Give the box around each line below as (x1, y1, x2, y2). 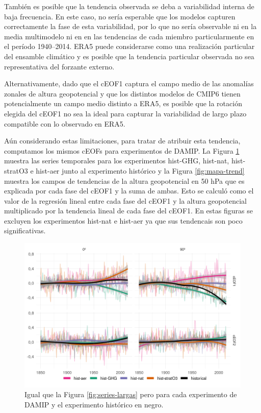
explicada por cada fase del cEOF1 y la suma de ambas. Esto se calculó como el (4, 185, 254, 196)
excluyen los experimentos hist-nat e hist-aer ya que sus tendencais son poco (4, 215, 243, 226)
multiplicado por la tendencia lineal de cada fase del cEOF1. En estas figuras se (4, 205, 253, 216)
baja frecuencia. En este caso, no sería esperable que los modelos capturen (4, 11, 236, 21)
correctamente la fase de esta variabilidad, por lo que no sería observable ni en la (4, 21, 257, 32)
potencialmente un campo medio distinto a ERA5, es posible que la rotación (4, 98, 242, 109)
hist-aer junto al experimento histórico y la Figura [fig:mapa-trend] (36, 165, 245, 176)
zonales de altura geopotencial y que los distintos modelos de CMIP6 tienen (4, 88, 241, 99)
